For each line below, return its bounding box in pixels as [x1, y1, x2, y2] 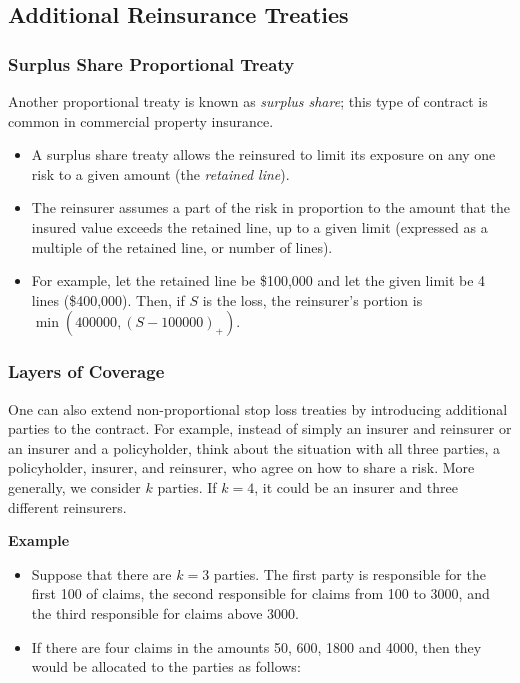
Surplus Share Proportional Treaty [8, 51, 295, 76]
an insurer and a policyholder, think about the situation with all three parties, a [8, 437, 501, 458]
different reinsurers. [8, 496, 127, 517]
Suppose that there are [31, 563, 172, 584]
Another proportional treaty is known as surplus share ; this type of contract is [8, 91, 488, 111]
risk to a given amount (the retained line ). [31, 163, 290, 184]
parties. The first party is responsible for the [213, 563, 486, 584]
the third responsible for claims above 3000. [31, 602, 299, 623]
